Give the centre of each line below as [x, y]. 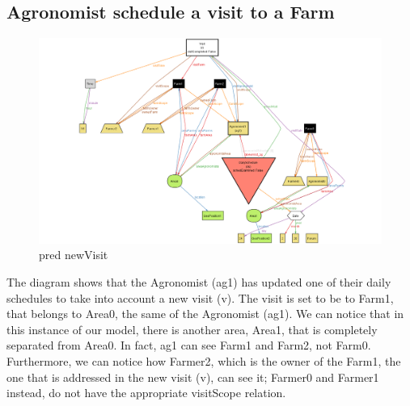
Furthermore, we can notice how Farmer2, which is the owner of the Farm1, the [204, 361]
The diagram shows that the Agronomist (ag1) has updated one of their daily [199, 282]
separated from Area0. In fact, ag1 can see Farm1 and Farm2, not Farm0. [189, 345]
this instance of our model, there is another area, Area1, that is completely [192, 329]
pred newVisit [74, 255]
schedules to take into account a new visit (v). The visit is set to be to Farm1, [200, 297]
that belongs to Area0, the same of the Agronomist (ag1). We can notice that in [205, 314]
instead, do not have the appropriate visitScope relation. [146, 393]
